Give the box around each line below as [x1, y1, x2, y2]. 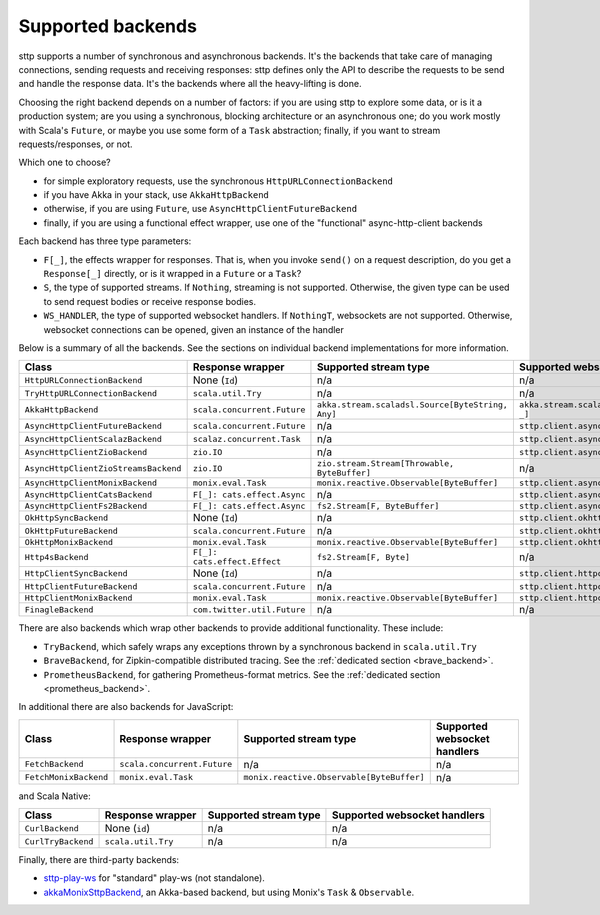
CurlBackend [24, 823, 79, 834]
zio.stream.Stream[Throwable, [316, 458, 455, 469]
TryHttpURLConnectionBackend [24, 388, 158, 399]
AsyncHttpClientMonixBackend [24, 478, 158, 489]
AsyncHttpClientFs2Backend [24, 501, 148, 512]
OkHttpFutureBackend [24, 525, 119, 536]
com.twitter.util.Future [192, 604, 306, 615]
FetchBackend [24, 759, 84, 770]
